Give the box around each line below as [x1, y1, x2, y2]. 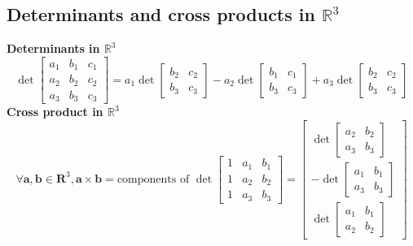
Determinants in [7, 40, 100, 57]
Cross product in [7, 103, 103, 120]
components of [116, 173, 190, 185]
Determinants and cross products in [7, 2, 315, 27]
